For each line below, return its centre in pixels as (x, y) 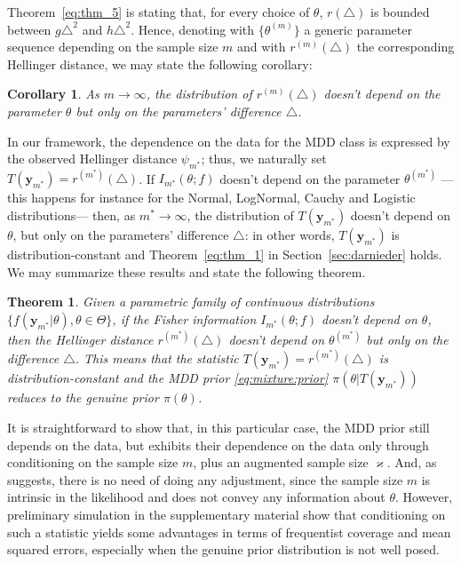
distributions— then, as (72, 215)
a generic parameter (358, 29)
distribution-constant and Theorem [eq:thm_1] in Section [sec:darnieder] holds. (225, 254)
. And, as (412, 462)
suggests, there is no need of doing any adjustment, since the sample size (205, 479)
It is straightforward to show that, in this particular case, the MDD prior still (219, 428)
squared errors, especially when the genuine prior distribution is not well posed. (223, 549)
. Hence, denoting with (193, 29)
